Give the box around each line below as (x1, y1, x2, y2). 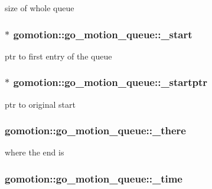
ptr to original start (5, 98, 76, 110)
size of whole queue (5, 2, 74, 14)
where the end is (5, 146, 64, 158)
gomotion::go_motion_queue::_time (5, 171, 182, 185)
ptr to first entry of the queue (5, 49, 112, 62)
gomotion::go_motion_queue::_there (5, 123, 186, 138)
